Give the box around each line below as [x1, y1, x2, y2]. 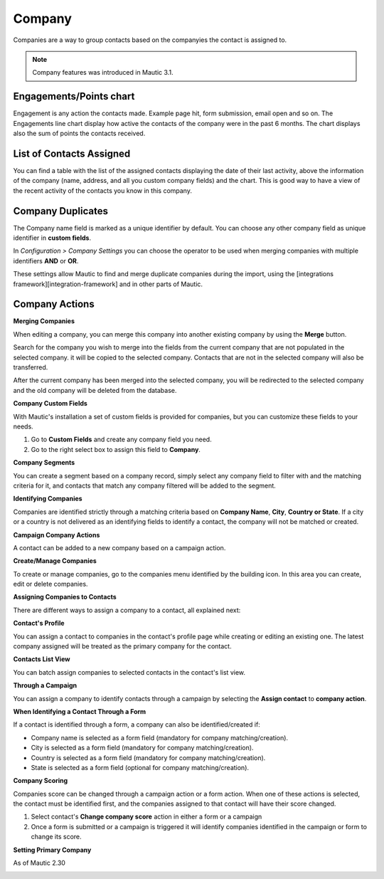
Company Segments [13, 458, 75, 467]
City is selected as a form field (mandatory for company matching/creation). [31, 744, 254, 752]
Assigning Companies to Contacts [13, 593, 117, 601]
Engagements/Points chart [13, 90, 135, 102]
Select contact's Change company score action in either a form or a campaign [31, 812, 262, 821]
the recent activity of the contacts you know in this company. [13, 186, 192, 195]
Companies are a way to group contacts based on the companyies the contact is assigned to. [13, 36, 287, 44]
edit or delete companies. [13, 580, 88, 589]
